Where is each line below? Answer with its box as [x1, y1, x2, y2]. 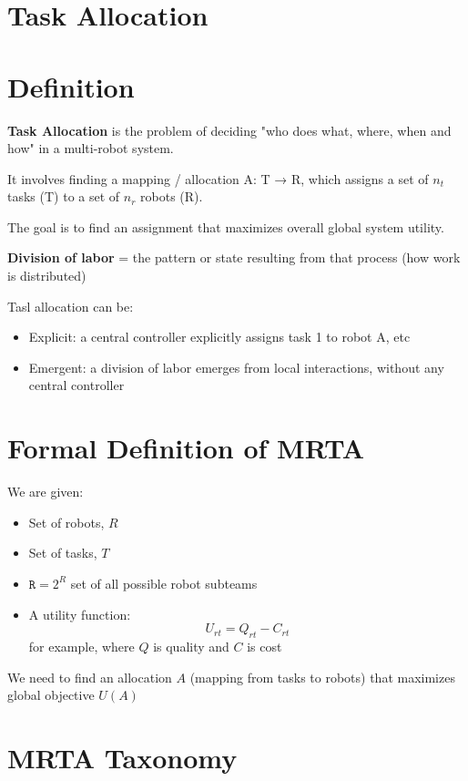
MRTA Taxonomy [7, 738, 238, 776]
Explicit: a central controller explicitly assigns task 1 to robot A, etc [28, 327, 411, 346]
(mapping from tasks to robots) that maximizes [189, 667, 455, 686]
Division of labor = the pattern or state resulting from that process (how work [7, 248, 461, 267]
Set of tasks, [28, 543, 97, 562]
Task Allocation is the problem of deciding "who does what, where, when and [7, 120, 452, 139]
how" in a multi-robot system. [7, 139, 174, 158]
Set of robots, [28, 512, 105, 531]
